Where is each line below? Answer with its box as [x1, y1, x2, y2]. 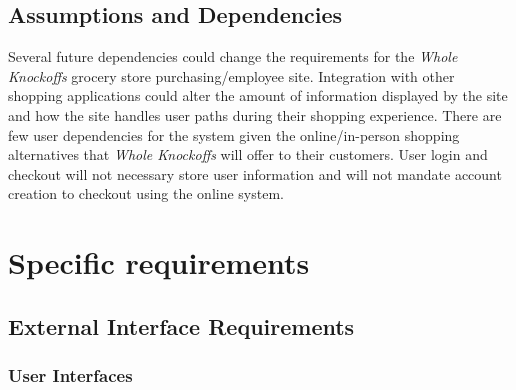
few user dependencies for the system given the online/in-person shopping [8, 124, 460, 145]
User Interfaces [8, 363, 133, 388]
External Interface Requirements [8, 310, 355, 341]
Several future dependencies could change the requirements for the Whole [8, 46, 458, 67]
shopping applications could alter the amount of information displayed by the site [8, 85, 508, 106]
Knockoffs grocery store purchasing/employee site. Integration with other [8, 65, 455, 86]
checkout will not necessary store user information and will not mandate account [8, 163, 502, 184]
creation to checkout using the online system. [8, 183, 284, 204]
